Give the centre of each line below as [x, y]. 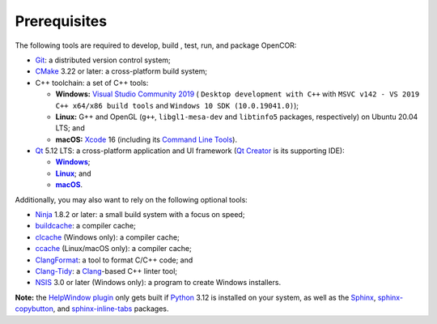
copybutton [34, 309]
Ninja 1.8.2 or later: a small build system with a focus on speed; [140, 215]
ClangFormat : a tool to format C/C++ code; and [114, 260]
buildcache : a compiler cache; [86, 226]
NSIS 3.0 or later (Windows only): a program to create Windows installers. [158, 283]
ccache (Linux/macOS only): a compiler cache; [113, 249]
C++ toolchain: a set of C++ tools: [92, 83]
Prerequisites [61, 21]
